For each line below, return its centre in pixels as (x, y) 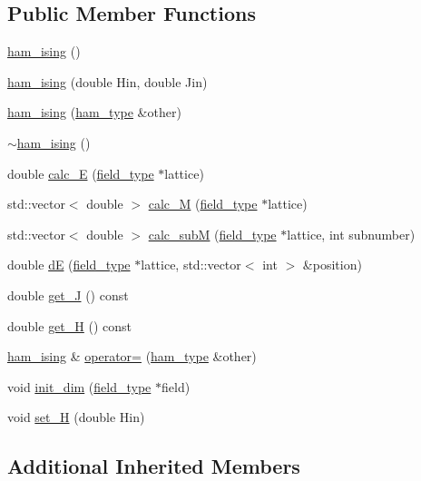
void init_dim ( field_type (79, 386)
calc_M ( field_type (203, 204)
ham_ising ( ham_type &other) (94, 112)
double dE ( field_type (69, 265)
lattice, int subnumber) (351, 234)
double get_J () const (68, 294)
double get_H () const (69, 325)
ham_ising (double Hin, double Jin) (108, 81)
